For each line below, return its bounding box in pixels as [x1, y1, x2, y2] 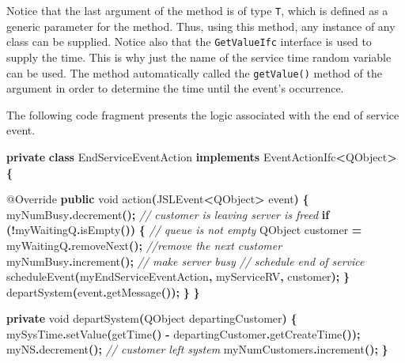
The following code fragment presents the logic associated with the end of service [6, 106, 399, 123]
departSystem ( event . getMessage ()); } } [6, 283, 200, 300]
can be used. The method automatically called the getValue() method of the [6, 64, 382, 81]
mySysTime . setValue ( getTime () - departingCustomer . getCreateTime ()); [6, 325, 361, 342]
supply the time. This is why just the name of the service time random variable [6, 48, 392, 65]
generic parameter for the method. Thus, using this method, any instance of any [6, 17, 396, 34]
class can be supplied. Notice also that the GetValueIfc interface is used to [6, 33, 372, 50]
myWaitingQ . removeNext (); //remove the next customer [6, 236, 282, 253]
